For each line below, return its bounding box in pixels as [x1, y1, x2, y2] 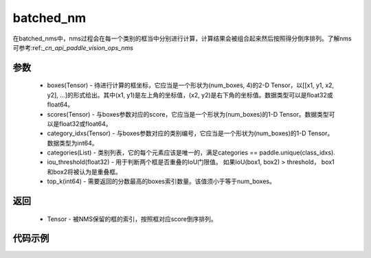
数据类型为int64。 [47, 139, 98, 147]
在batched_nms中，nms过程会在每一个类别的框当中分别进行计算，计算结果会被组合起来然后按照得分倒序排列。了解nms [12, 34, 352, 43]
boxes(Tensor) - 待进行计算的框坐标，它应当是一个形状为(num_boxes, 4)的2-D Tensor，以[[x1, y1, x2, [47, 81, 335, 89]
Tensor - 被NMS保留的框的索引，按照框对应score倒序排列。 [47, 215, 217, 223]
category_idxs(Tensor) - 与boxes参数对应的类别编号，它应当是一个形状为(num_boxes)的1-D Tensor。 [47, 129, 334, 137]
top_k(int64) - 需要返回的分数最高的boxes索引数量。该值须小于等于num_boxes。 [47, 177, 276, 185]
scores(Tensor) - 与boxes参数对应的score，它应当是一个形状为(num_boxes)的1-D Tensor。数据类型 [47, 110, 329, 118]
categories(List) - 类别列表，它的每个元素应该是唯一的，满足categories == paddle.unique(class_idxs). [47, 148, 336, 157]
